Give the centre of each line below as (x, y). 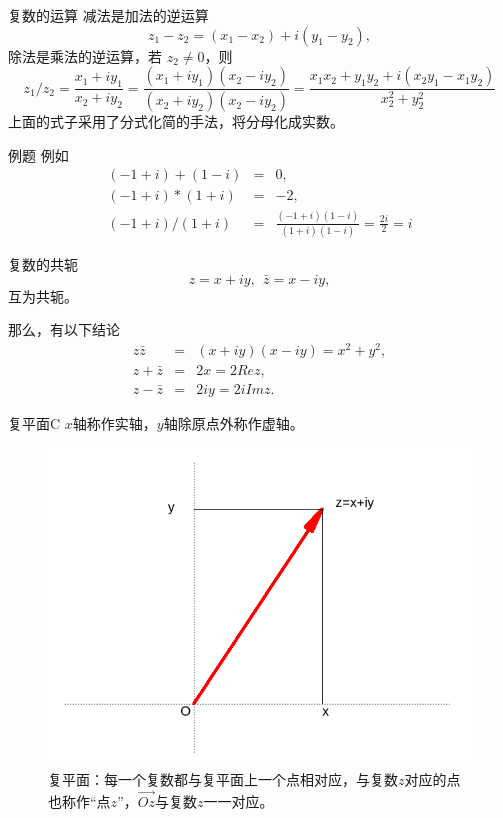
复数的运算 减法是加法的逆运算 (108, 15)
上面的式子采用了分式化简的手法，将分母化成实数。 (176, 121)
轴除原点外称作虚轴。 (233, 423)
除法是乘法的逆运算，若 (85, 55)
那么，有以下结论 (64, 329)
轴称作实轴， (114, 423)
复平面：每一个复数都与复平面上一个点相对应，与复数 (223, 779)
